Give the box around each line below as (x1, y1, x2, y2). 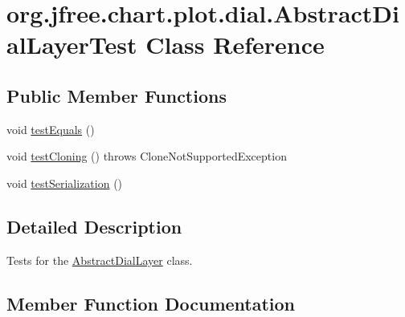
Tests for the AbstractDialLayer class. (6, 251, 193, 268)
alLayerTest (6, 28, 137, 61)
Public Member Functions (6, 83, 227, 108)
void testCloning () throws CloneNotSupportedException (6, 148, 287, 165)
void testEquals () (6, 120, 95, 137)
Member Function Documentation (6, 291, 296, 315)
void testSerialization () (6, 174, 123, 191)
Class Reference (145, 28, 325, 61)
